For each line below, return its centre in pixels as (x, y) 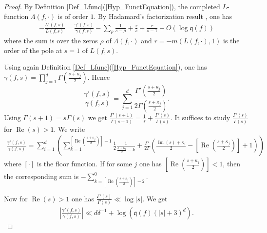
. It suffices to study (200, 117)
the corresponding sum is (41, 176)
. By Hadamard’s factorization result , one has (163, 16)
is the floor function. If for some (84, 164)
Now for (16, 198)
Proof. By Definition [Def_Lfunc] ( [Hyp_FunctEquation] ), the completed (112, 6)
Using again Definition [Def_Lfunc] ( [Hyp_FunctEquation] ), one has (105, 66)
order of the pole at (33, 50)
